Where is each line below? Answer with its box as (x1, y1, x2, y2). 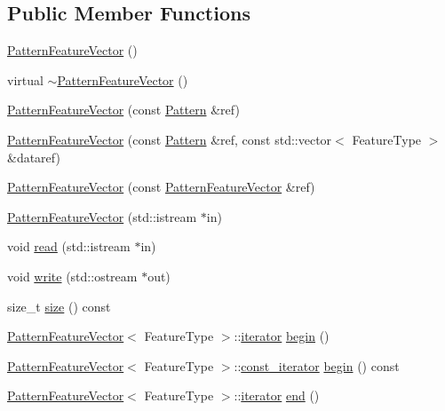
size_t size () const (7, 296, 111, 315)
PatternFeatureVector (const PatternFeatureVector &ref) (7, 178, 315, 196)
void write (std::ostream (7, 266, 138, 285)
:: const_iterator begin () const (234, 356, 400, 375)
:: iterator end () (234, 386, 320, 405)
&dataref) (7, 147, 60, 166)
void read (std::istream (7, 237, 131, 256)
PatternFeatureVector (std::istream (7, 207, 197, 225)
